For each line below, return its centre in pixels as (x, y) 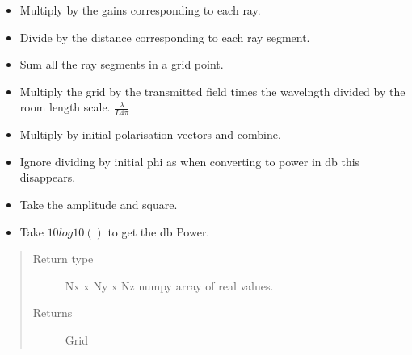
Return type (63, 259)
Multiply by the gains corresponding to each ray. (140, 10)
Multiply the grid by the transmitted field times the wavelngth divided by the (212, 91)
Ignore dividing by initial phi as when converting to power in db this (190, 161)
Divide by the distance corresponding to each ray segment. (165, 37)
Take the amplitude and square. (99, 204)
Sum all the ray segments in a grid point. (122, 64)
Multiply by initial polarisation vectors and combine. (150, 134)
